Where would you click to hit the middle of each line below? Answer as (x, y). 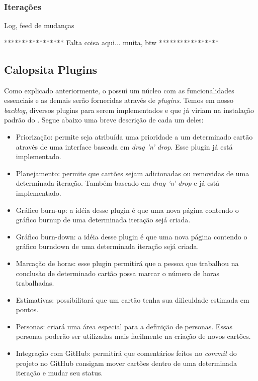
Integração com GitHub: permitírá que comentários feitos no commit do (126, 353)
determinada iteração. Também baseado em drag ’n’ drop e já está (118, 183)
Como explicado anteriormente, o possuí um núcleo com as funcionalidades (119, 90)
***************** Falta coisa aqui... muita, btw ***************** (111, 42)
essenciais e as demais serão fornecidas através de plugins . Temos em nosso (119, 100)
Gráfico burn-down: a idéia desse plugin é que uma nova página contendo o (132, 236)
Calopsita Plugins (51, 69)
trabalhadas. (35, 283)
